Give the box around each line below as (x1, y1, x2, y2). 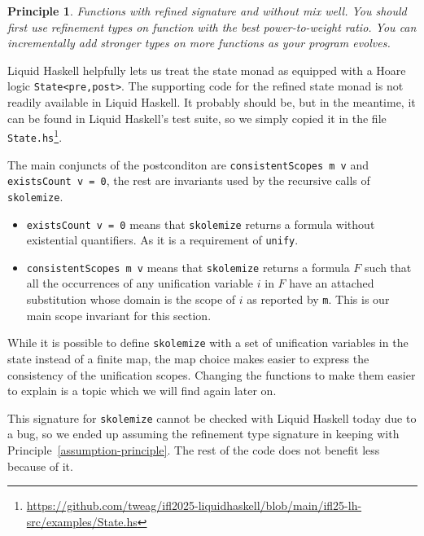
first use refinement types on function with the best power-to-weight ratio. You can (7, 18, 417, 35)
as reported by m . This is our (247, 291, 390, 308)
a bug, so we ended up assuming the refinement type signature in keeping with (7, 425, 400, 442)
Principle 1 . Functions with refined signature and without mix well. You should (7, 2, 407, 19)
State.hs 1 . (7, 126, 63, 145)
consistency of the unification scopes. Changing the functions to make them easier (7, 366, 416, 383)
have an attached (289, 275, 374, 292)
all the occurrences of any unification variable (26, 275, 254, 292)
